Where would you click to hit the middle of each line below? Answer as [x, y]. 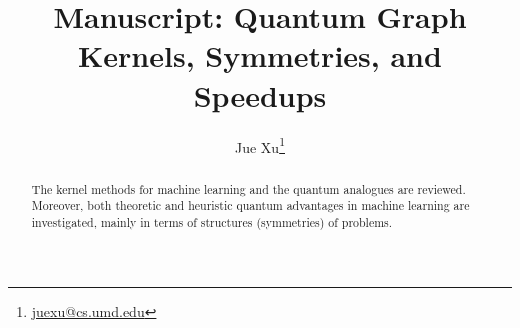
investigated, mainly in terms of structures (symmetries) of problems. [212, 221]
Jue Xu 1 [260, 145]
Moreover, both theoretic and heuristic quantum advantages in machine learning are [250, 205]
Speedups [260, 94]
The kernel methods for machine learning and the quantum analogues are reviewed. [248, 188]
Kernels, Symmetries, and [260, 55]
